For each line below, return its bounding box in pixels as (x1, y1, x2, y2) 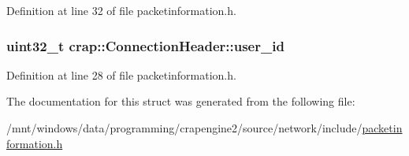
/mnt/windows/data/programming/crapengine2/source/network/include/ (6, 120, 363, 136)
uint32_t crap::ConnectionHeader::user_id (6, 35, 284, 55)
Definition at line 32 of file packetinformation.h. (6, 2, 236, 18)
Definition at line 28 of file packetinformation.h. (6, 66, 236, 83)
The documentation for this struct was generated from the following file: (6, 93, 355, 110)
